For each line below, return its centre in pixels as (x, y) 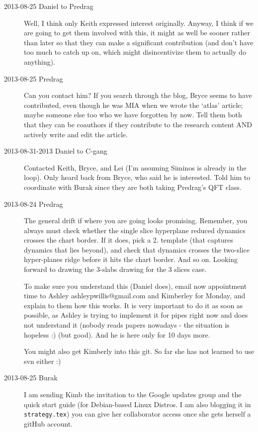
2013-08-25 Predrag (34, 78)
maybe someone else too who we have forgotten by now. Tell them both (133, 115)
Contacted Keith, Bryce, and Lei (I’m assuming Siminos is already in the (135, 167)
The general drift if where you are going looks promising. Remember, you (136, 220)
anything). (40, 61)
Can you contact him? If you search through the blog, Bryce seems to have (138, 95)
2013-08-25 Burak (31, 378)
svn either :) (43, 361)
